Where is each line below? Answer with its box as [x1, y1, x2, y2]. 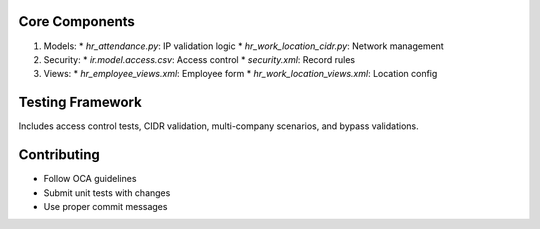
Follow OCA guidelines [43, 173, 137, 185]
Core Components [18, 13, 135, 30]
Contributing [18, 146, 100, 164]
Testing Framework [18, 94, 142, 111]
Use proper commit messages [43, 200, 168, 212]
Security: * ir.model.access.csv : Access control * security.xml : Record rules [43, 53, 355, 65]
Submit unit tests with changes [43, 186, 171, 199]
